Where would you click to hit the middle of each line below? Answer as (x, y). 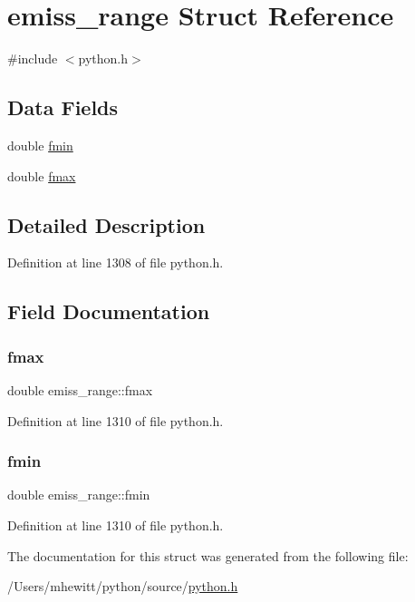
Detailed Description (106, 224)
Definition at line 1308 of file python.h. (116, 262)
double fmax (42, 175)
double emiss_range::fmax (80, 389)
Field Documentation (109, 311)
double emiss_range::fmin (79, 495)
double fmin (40, 145)
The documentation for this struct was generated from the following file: (208, 555)
